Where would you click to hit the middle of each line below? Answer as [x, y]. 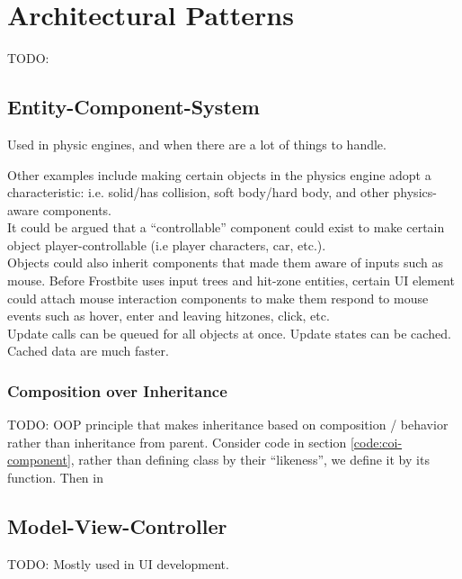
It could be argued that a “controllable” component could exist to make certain [226, 227]
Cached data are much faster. [88, 351]
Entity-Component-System [133, 107]
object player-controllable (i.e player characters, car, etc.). [167, 244]
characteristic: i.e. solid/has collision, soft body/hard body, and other [198, 192]
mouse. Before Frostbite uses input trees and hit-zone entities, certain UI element [231, 280]
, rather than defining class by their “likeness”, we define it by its [250, 460]
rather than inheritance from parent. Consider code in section [177, 442]
